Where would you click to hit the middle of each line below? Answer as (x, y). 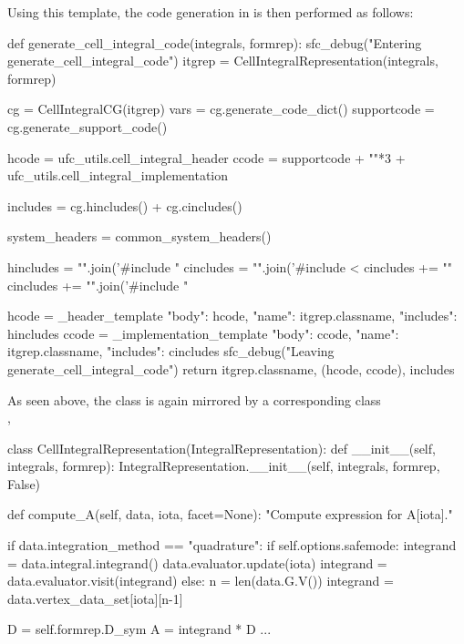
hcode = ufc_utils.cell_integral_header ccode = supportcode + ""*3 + (206, 157)
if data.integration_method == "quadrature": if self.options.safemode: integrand (232, 545)
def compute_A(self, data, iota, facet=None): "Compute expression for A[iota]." (230, 514)
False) (24, 483)
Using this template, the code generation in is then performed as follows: (211, 12)
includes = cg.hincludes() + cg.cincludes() (125, 205)
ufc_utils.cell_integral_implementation (118, 175)
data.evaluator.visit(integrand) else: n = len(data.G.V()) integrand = (201, 581)
